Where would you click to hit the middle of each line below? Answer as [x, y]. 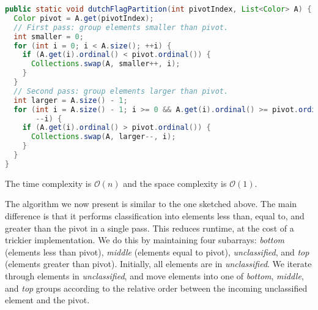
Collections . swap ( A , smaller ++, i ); [105, 64]
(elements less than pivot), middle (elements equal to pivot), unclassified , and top [157, 251]
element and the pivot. [47, 300]
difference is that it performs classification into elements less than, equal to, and [155, 215]
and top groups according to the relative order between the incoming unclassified [156, 288]
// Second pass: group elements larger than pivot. [121, 91]
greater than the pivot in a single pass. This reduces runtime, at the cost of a [150, 228]
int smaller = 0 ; [49, 36]
